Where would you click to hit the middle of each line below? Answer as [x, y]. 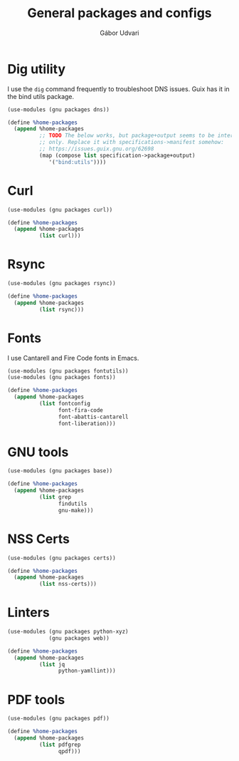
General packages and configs [119, 13]
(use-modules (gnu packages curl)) [60, 209]
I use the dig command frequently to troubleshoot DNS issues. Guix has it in [118, 89]
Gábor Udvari [119, 33]
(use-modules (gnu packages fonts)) [62, 378]
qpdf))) [69, 751]
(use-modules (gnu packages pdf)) [59, 719]
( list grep [55, 497]
